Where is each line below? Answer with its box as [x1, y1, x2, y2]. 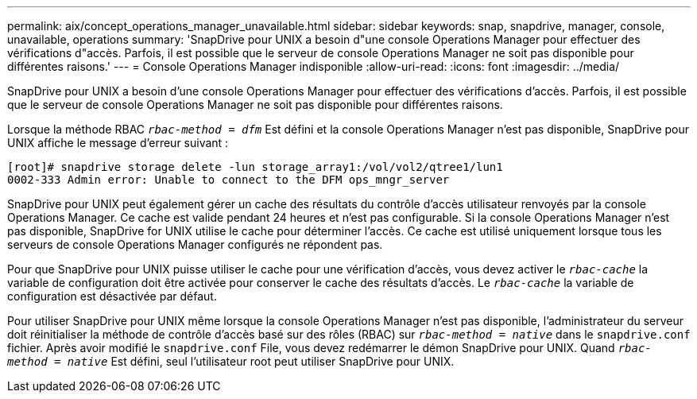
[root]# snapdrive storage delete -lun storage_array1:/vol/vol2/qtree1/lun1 [7, 161, 503, 173]
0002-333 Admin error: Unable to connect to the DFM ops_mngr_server [7, 173, 450, 186]
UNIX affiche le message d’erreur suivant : [7, 136, 229, 149]
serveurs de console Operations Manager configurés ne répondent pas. [7, 238, 383, 251]
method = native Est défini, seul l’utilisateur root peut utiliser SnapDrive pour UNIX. [7, 354, 455, 368]
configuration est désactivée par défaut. [7, 289, 217, 303]
